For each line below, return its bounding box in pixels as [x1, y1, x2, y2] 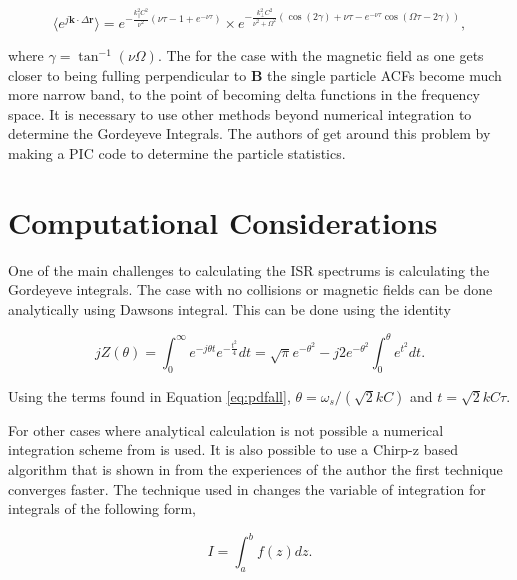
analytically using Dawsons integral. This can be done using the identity [8, 298, 451, 319]
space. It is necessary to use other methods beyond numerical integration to [8, 103, 472, 124]
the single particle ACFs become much [267, 64, 502, 85]
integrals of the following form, [8, 498, 197, 519]
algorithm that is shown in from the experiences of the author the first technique [8, 458, 503, 479]
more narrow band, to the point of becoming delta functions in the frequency [8, 84, 480, 105]
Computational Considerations [8, 201, 438, 242]
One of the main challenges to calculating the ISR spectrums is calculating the [8, 259, 490, 280]
